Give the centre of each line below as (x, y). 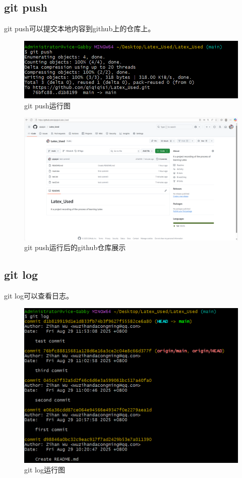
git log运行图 (45, 470)
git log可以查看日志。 (39, 296)
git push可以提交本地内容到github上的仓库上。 (80, 28)
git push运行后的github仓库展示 (75, 247)
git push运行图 (47, 105)
